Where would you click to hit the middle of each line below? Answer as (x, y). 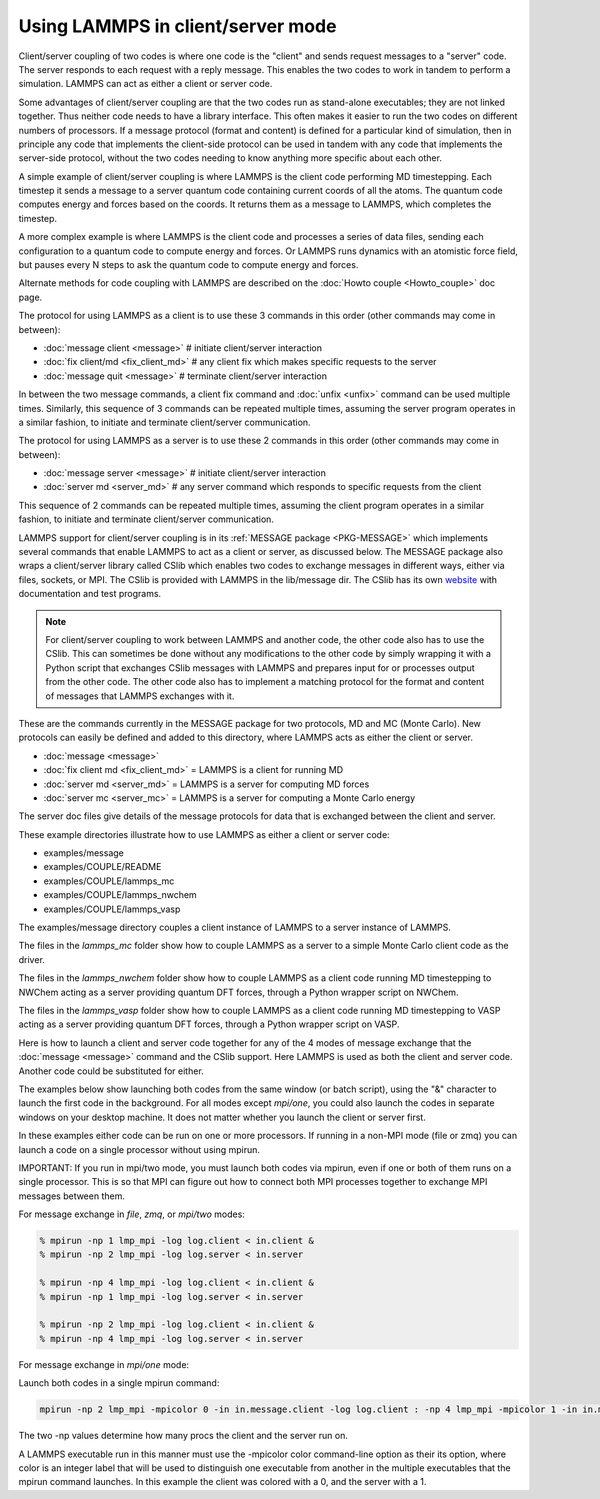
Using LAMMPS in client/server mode (177, 26)
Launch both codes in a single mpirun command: (119, 1383)
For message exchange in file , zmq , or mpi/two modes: (131, 1214)
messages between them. (71, 1196)
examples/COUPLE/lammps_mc (109, 881)
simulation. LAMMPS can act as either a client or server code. (145, 84)
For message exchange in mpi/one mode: (104, 1364)
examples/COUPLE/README (102, 867)
